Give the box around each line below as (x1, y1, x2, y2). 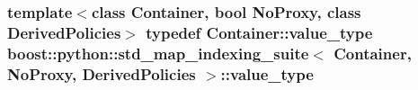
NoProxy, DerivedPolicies (7, 62, 196, 85)
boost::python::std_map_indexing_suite (7, 41, 309, 64)
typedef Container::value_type (146, 21, 373, 43)
